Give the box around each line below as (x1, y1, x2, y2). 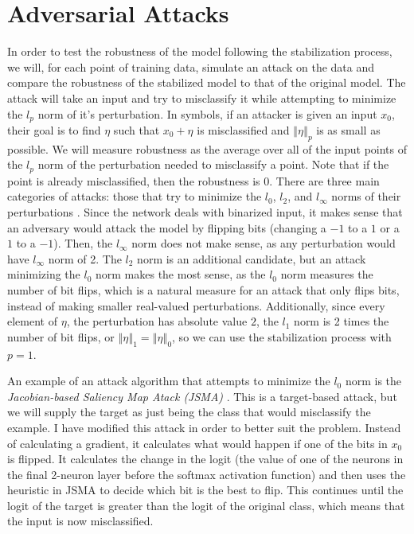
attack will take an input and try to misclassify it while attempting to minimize (7, 89, 396, 106)
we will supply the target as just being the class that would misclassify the (7, 403, 371, 420)
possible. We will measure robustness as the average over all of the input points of (7, 140, 408, 157)
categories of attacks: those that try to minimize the (7, 188, 262, 205)
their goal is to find (7, 121, 101, 138)
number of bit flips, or (7, 328, 115, 345)
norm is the (345, 372, 402, 389)
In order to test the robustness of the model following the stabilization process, (7, 43, 393, 60)
